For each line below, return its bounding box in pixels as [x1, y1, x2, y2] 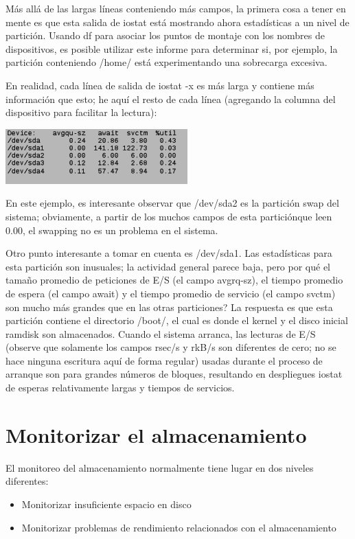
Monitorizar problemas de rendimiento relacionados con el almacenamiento [21, 520, 336, 534]
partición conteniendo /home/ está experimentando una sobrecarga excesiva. [5, 55, 328, 69]
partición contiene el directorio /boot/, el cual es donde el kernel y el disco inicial [5, 313, 348, 328]
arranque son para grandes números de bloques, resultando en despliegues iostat [5, 367, 343, 381]
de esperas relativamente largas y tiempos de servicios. [5, 380, 235, 395]
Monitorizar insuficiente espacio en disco [21, 496, 192, 511]
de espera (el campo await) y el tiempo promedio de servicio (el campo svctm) [5, 286, 336, 300]
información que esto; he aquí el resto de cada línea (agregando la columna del [5, 91, 336, 106]
